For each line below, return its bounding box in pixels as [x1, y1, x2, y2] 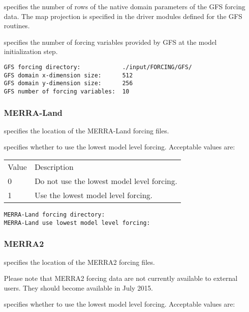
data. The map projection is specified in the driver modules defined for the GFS [4, 11, 242, 21]
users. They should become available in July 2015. [4, 282, 153, 293]
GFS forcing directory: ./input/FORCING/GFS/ [4, 63, 192, 71]
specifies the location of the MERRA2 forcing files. [4, 257, 155, 267]
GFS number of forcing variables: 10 [4, 88, 129, 95]
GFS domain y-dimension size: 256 [4, 80, 133, 87]
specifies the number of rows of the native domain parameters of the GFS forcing [4, 1, 246, 11]
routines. [4, 20, 30, 31]
